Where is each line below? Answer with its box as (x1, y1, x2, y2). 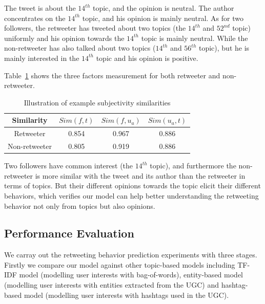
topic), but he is (198, 42, 250, 53)
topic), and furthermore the (150, 160, 236, 171)
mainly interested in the (4, 52, 79, 63)
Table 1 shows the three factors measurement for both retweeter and (4, 70, 220, 80)
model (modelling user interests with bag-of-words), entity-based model (19, 269, 243, 280)
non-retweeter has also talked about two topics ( (4, 42, 156, 53)
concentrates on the (4, 12, 66, 23)
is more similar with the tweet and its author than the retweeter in (35, 170, 246, 181)
